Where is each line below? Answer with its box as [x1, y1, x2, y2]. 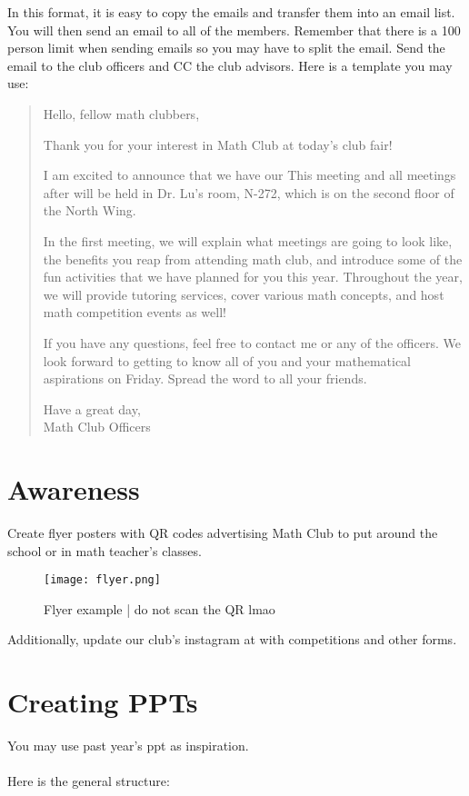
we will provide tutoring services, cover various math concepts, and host [43, 284, 444, 303]
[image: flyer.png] [44, 573, 161, 587]
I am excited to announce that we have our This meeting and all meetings [43, 165, 456, 184]
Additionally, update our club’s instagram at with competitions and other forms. [7, 630, 457, 649]
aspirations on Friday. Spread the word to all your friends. [43, 369, 367, 388]
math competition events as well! [43, 303, 226, 322]
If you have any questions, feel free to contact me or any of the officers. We [43, 333, 461, 352]
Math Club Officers [43, 417, 151, 436]
